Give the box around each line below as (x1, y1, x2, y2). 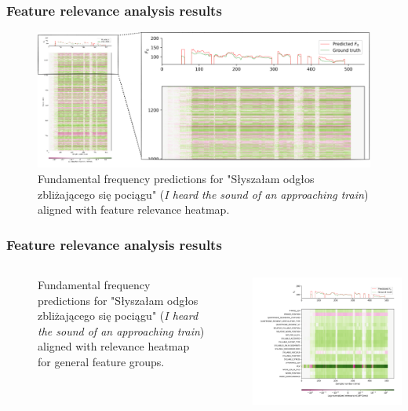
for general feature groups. (38, 354, 165, 370)
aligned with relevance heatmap (38, 338, 190, 354)
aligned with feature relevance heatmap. (38, 201, 230, 218)
